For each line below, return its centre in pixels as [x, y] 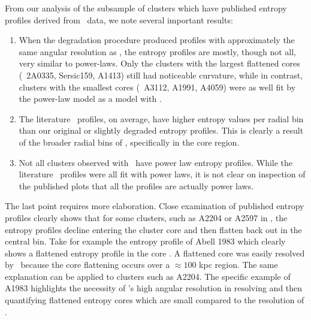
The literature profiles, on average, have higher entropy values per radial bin [161, 118]
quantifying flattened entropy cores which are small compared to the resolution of [155, 300]
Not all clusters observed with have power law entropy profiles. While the [156, 162]
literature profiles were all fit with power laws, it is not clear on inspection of [162, 174]
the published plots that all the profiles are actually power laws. [136, 185]
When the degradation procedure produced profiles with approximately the [157, 40]
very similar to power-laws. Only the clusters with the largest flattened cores [159, 63]
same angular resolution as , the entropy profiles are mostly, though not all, [158, 51]
